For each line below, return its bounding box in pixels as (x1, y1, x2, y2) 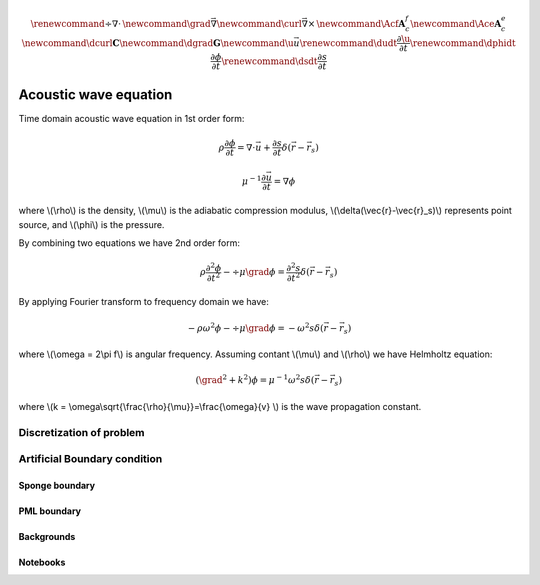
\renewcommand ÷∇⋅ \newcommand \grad (30, 18, 211, 29)
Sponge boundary (18, 480, 95, 492)
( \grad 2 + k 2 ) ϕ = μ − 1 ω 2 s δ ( (195, 373, 315, 386)
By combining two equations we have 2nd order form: (18, 237, 240, 249)
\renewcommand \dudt (299, 37, 398, 49)
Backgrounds (18, 531, 76, 543)
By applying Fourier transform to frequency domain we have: (18, 296, 269, 308)
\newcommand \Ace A (410, 18, 502, 29)
